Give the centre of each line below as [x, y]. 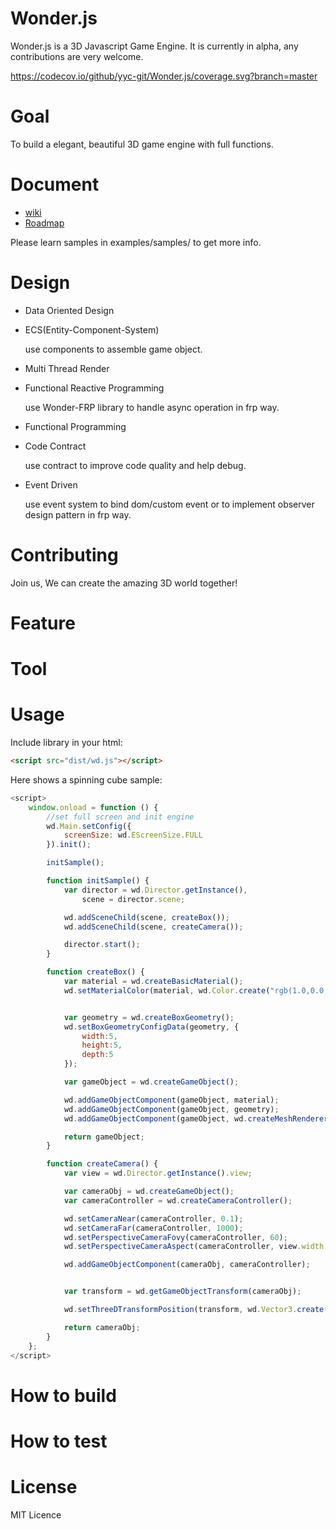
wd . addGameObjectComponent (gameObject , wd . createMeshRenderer [196, 1118]
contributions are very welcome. [77, 56]
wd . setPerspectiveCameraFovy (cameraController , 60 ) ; [175, 1237]
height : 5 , [102, 1045]
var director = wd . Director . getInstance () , [155, 890]
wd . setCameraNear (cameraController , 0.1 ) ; [153, 1218]
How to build [63, 1395]
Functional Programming [75, 426]
